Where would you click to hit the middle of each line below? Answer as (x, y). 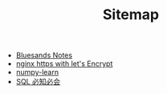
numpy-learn (37, 72)
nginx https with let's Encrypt (64, 64)
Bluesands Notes (44, 55)
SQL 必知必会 (38, 82)
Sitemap (131, 15)
